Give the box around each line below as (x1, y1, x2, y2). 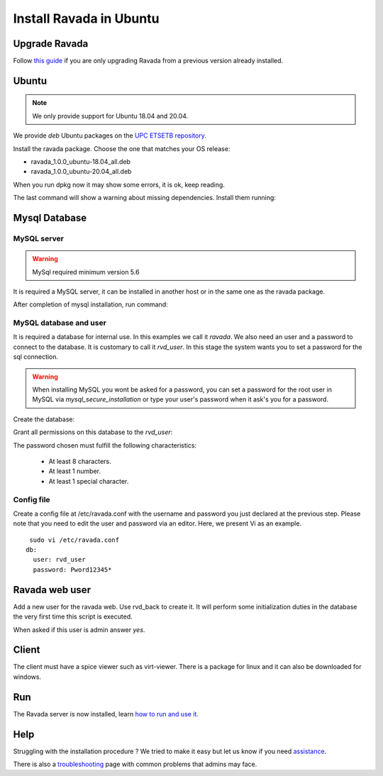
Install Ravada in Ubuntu (13, 11, 160, 26)
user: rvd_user (33, 555, 86, 564)
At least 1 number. (48, 467, 101, 475)
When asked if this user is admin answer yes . (13, 625, 145, 634)
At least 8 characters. (48, 458, 111, 465)
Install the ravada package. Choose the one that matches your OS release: (13, 144, 231, 153)
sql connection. (13, 353, 59, 361)
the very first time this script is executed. (13, 612, 133, 621)
